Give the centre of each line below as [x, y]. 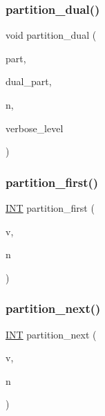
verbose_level [35, 128]
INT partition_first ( [50, 208]
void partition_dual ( [51, 35]
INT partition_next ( [51, 334]
